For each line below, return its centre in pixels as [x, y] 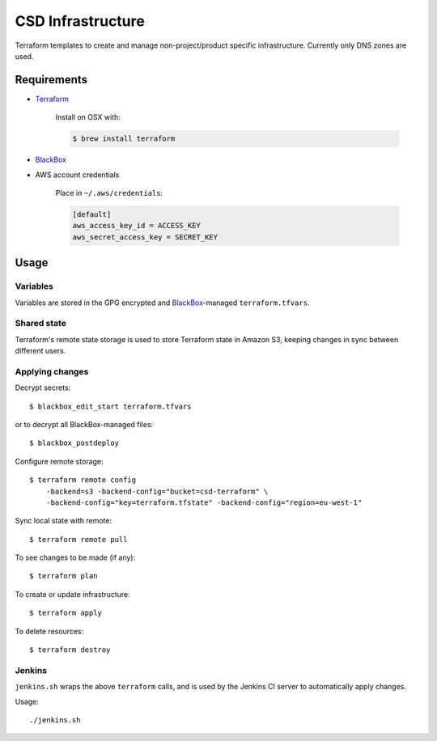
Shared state [40, 324]
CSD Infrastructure [80, 21]
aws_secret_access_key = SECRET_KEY [145, 237]
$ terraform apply [66, 613]
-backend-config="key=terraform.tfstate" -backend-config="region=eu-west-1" [204, 502]
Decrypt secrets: [43, 387]
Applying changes [52, 371]
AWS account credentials [77, 175]
